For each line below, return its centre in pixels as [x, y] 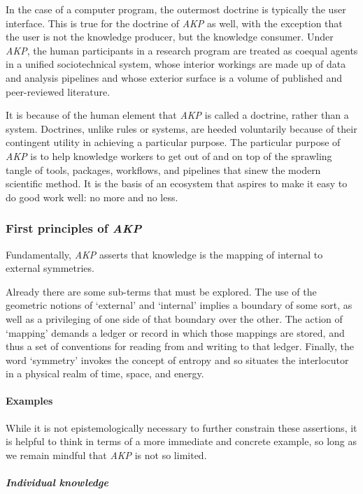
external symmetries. [50, 268]
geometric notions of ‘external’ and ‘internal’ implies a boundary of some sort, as [179, 305]
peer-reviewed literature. [58, 91]
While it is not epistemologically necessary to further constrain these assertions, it [181, 427]
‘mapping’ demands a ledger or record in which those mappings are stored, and [175, 332]
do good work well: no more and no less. [92, 197]
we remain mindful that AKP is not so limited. [106, 455]
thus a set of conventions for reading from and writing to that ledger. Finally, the [180, 346]
